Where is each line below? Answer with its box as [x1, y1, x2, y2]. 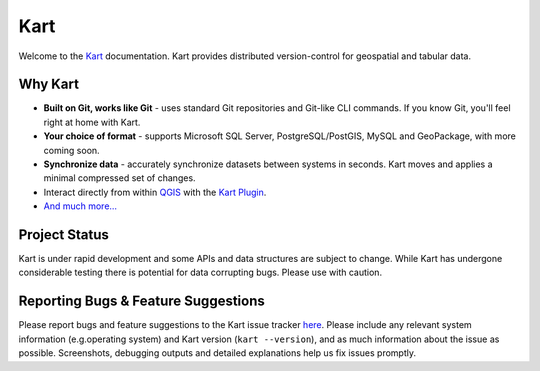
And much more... [43, 200, 118, 212]
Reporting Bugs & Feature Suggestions [18, 293, 265, 310]
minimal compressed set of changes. [43, 172, 196, 184]
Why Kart [18, 76, 80, 93]
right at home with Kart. [43, 116, 141, 128]
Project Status [18, 226, 110, 243]
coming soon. [43, 144, 100, 156]
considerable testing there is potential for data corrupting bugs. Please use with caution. [18, 266, 383, 279]
